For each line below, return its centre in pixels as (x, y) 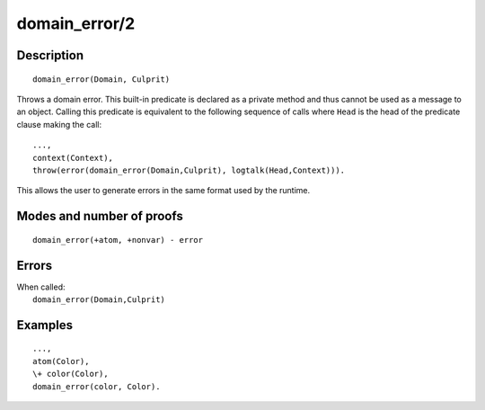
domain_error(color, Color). (97, 386)
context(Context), (73, 158)
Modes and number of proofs (100, 216)
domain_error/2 (76, 23)
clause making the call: (59, 124)
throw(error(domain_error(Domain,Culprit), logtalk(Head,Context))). (189, 170)
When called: (41, 287)
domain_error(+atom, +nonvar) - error (118, 240)
